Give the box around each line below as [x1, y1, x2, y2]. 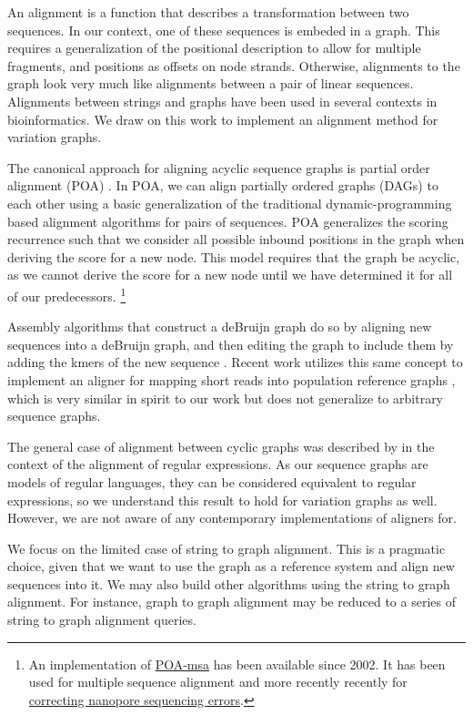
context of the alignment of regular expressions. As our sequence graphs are [7, 455, 428, 474]
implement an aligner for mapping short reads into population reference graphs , [7, 370, 456, 389]
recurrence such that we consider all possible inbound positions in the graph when [7, 230, 465, 249]
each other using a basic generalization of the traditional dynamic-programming [7, 193, 452, 212]
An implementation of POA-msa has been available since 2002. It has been [28, 654, 446, 673]
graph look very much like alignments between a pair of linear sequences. [7, 74, 414, 93]
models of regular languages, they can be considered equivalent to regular [7, 472, 417, 491]
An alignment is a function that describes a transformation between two [7, 3, 409, 21]
